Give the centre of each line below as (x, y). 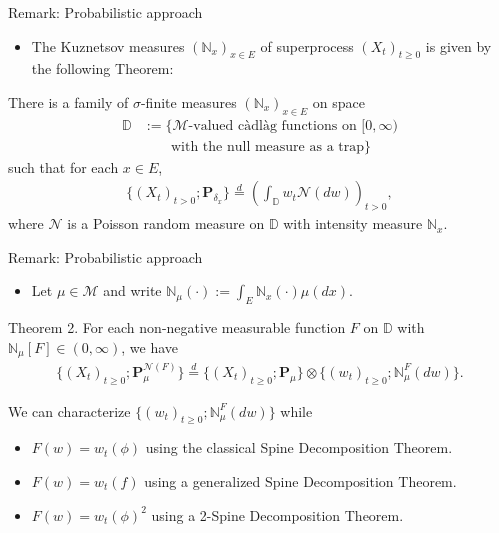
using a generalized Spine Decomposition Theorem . (300, 480)
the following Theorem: (102, 68)
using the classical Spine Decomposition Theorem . (299, 447)
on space (338, 101)
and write (132, 290)
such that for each (63, 166)
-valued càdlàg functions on (272, 125)
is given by (458, 45)
